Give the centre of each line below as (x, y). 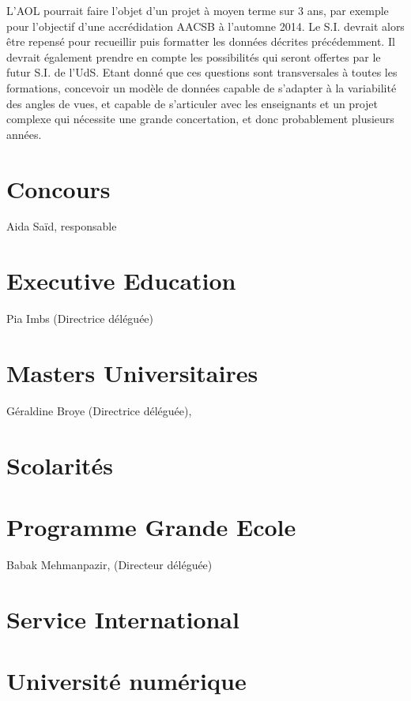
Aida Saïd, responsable (62, 226)
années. (24, 134)
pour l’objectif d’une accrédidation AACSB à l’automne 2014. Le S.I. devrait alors (205, 26)
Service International (123, 619)
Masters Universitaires (132, 372)
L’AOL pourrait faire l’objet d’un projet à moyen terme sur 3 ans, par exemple (198, 10)
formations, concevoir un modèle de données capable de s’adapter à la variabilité (202, 87)
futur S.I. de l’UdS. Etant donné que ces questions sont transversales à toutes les (202, 72)
